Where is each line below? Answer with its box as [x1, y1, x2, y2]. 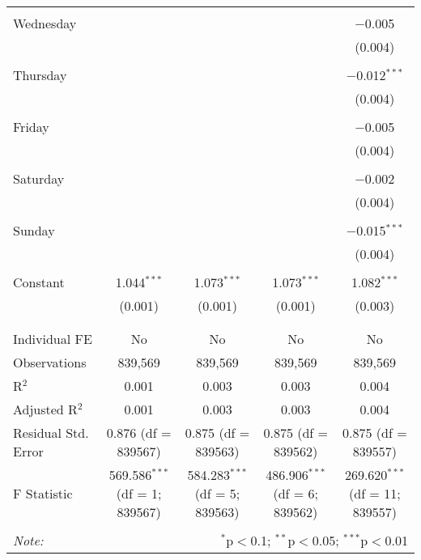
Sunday [13, 221, 55, 240]
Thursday [13, 66, 67, 84]
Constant [13, 273, 65, 291]
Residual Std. [13, 423, 89, 442]
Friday [13, 117, 49, 136]
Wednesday [13, 14, 77, 32]
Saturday [13, 169, 65, 188]
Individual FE [13, 329, 92, 348]
